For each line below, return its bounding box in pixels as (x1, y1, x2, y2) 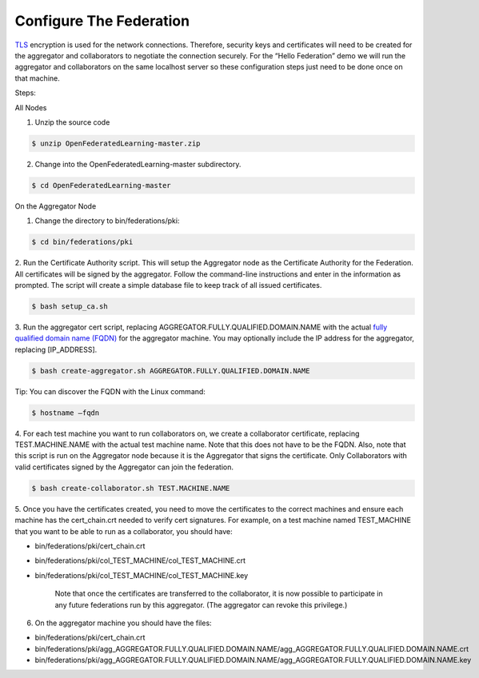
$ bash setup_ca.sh (31, 301, 108, 311)
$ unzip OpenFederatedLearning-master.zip (31, 138, 201, 148)
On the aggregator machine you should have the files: (34, 618, 212, 628)
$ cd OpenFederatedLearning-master (31, 181, 171, 189)
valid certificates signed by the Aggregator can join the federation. (14, 462, 234, 472)
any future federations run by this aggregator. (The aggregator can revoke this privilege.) (54, 600, 348, 609)
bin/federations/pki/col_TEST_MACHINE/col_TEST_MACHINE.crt (34, 556, 246, 565)
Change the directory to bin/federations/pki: (34, 216, 180, 225)
